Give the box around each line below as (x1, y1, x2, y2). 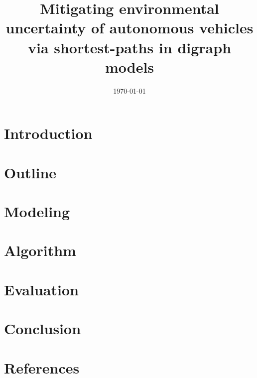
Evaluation (4, 279, 79, 299)
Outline (4, 162, 57, 182)
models (105, 56, 154, 77)
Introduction (4, 123, 93, 143)
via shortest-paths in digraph (27, 37, 232, 57)
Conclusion (4, 318, 81, 339)
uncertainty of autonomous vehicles (5, 17, 254, 38)
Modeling (4, 201, 70, 222)
